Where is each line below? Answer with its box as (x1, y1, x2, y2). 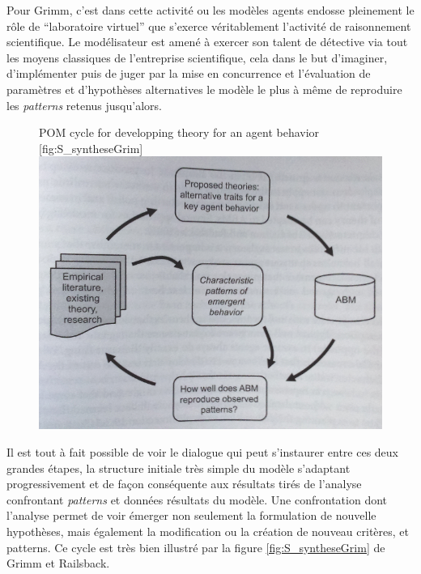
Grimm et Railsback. (6, 555, 110, 572)
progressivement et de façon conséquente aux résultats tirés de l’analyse (6, 475, 362, 492)
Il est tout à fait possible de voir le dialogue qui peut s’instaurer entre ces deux (6, 444, 398, 460)
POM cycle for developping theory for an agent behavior (39, 124, 320, 141)
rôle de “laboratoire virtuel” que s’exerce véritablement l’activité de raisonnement (6, 17, 411, 34)
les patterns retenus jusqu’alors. (6, 96, 162, 113)
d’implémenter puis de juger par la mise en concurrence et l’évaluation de (6, 65, 371, 82)
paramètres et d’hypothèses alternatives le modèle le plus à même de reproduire (6, 80, 402, 97)
